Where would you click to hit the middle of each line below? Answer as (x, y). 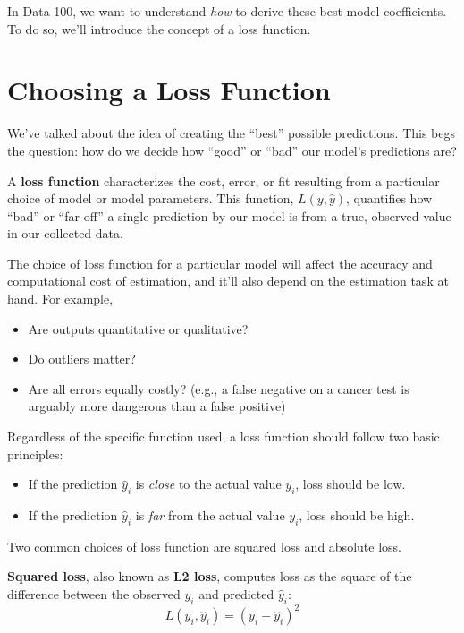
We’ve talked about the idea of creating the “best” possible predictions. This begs (232, 133)
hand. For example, (60, 299)
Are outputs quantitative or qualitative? (138, 328)
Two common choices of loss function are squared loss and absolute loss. (204, 546)
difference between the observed (94, 594)
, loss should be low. (350, 484)
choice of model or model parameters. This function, (151, 198)
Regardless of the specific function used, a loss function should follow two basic (224, 436)
